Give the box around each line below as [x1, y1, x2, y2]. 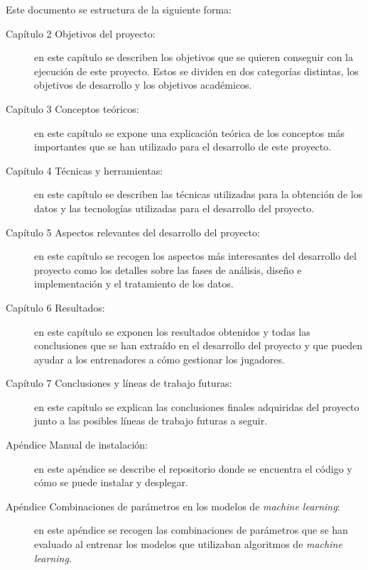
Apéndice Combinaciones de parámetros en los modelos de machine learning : [6, 498, 340, 513]
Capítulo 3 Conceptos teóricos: [6, 101, 139, 116]
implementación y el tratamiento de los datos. [34, 276, 234, 291]
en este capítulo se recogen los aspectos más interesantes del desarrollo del [34, 248, 357, 263]
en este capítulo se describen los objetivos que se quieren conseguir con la [34, 50, 353, 65]
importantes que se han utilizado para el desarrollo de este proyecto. [34, 139, 332, 154]
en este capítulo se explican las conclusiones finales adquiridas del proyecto [34, 399, 359, 414]
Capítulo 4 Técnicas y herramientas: [6, 163, 163, 177]
